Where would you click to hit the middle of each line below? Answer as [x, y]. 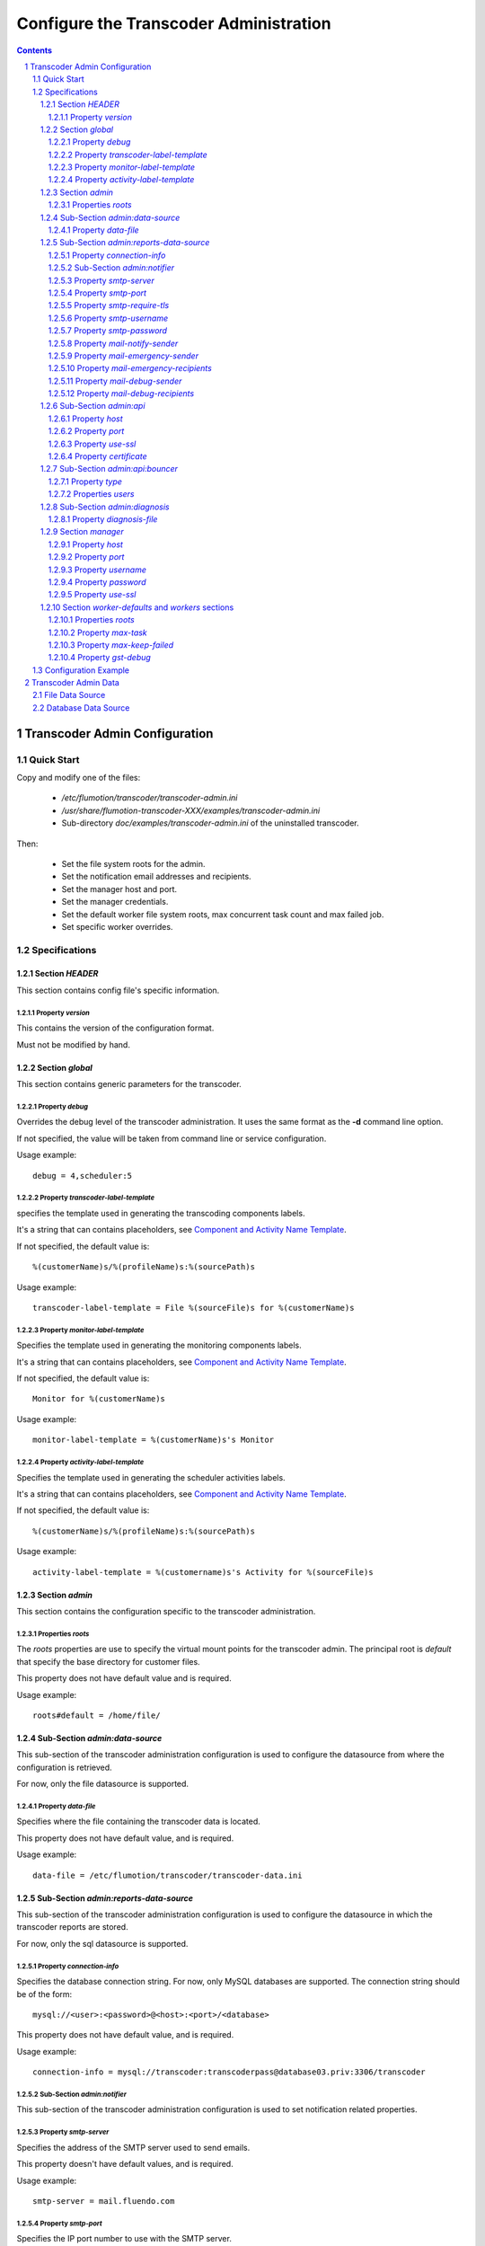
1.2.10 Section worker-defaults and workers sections [137, 607]
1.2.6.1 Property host [85, 419]
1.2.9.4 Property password [97, 582]
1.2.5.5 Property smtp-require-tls [109, 305]
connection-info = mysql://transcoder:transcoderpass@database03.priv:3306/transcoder [229, 2072]
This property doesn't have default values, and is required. [125, 2164]
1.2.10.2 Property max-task [97, 632]
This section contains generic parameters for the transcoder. [129, 1084]
